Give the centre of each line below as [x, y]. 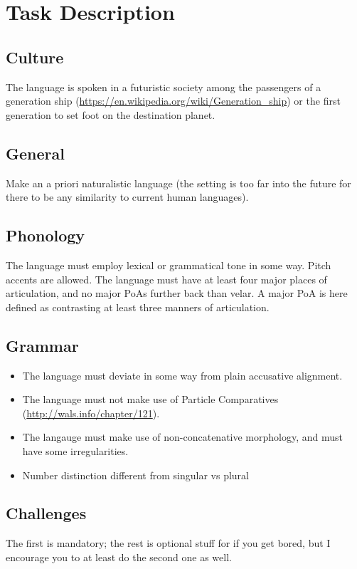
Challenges [46, 513]
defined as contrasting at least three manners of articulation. [138, 307]
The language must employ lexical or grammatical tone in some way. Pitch [169, 265]
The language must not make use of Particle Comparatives [150, 399]
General [35, 153]
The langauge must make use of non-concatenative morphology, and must [182, 437]
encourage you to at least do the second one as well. [119, 557]
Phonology [46, 235]
